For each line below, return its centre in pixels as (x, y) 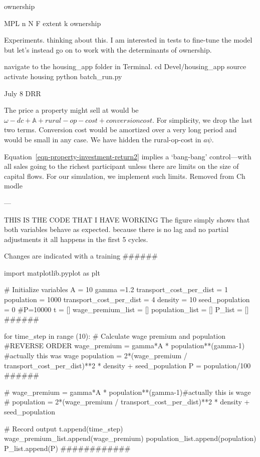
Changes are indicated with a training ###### (81, 256)
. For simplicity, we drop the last (202, 120)
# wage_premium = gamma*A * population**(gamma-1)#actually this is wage (127, 392)
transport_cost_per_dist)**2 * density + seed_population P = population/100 (127, 365)
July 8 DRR (23, 93)
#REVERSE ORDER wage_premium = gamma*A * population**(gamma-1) (124, 346)
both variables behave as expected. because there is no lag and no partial (116, 229)
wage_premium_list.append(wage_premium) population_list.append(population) (130, 438)
